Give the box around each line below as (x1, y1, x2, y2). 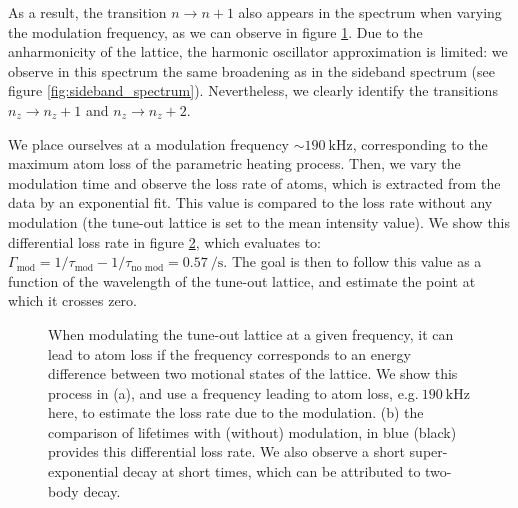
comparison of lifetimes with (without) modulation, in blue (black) (48, 421, 457, 442)
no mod (131, 262, 164, 273)
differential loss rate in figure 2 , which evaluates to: (8, 231, 322, 252)
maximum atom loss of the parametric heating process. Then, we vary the (8, 153, 461, 174)
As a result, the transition (8, 2, 167, 22)
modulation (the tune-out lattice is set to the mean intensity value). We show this (8, 211, 511, 232)
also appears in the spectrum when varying (238, 2, 502, 22)
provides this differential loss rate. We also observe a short (48, 441, 405, 462)
